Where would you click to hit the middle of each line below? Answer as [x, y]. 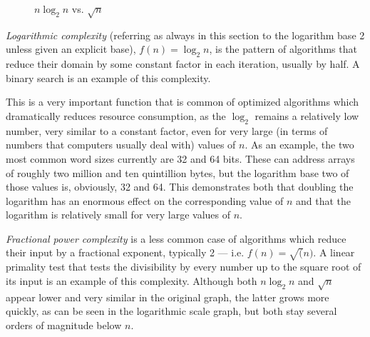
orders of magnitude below [64, 325]
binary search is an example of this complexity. [108, 77]
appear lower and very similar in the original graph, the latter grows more [168, 297]
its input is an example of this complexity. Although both [132, 280]
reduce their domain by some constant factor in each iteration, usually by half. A [183, 64]
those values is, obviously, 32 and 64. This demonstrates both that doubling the [180, 187]
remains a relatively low [307, 115]
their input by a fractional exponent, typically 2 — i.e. [125, 252]
